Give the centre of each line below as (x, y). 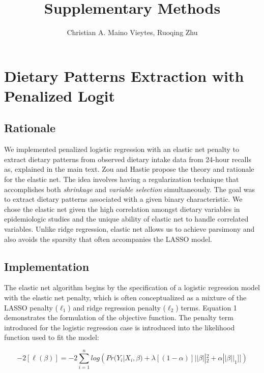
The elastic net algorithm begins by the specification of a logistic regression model (132, 287)
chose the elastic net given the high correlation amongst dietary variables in (122, 209)
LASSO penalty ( (31, 307)
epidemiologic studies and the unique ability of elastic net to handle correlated (126, 219)
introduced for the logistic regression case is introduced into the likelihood (120, 327)
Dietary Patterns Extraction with (124, 75)
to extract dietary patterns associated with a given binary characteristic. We (123, 199)
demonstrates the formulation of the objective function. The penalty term (119, 317)
